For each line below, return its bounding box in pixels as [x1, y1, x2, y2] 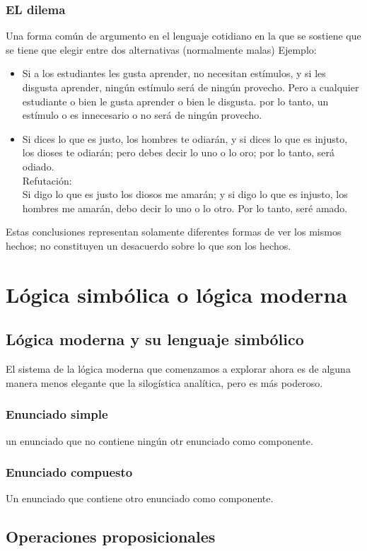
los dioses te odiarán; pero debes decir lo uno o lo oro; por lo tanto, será [22, 145, 335, 160]
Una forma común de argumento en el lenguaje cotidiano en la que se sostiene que [6, 28, 361, 43]
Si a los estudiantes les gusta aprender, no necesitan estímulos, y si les [22, 66, 326, 81]
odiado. [22, 158, 54, 173]
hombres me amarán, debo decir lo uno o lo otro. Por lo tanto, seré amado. [22, 200, 348, 215]
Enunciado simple [6, 405, 108, 423]
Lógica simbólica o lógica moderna [6, 279, 348, 308]
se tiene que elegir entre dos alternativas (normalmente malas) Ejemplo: [6, 42, 317, 57]
